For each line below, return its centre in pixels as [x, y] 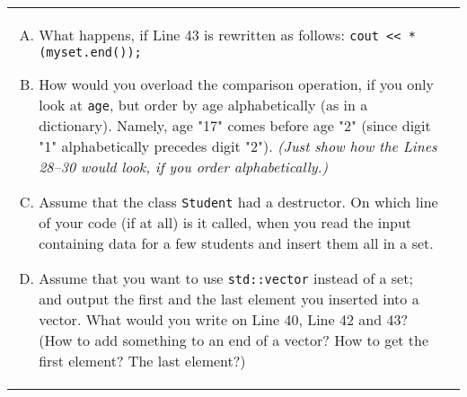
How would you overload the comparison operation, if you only [236, 84]
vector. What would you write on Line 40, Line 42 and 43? [223, 319]
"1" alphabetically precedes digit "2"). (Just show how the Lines [238, 146]
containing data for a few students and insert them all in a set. [236, 243]
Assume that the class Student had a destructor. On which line [238, 202]
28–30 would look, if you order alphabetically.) [184, 167]
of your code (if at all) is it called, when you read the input [225, 222]
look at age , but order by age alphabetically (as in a [203, 105]
